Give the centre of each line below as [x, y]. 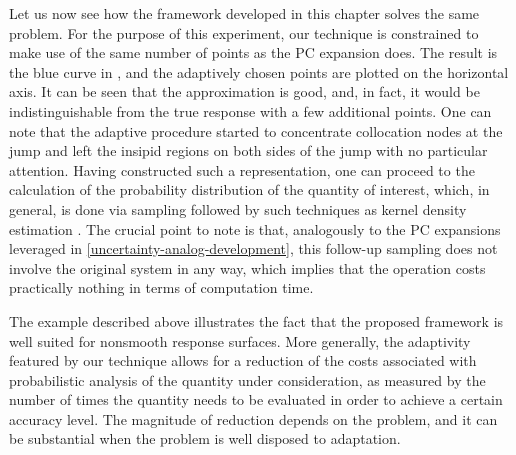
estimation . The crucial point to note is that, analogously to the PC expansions [255, 228]
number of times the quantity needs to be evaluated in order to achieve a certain [256, 399]
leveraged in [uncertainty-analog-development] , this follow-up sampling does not [253, 248]
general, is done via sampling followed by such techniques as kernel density [238, 208]
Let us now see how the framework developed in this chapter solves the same [244, 13]
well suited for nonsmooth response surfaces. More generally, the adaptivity [240, 340]
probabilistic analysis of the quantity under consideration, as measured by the [247, 379]
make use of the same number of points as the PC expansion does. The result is [253, 52]
